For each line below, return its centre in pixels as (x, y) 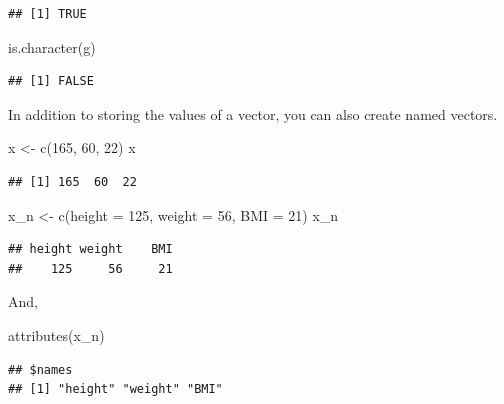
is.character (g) (52, 46)
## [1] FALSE (51, 81)
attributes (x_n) (56, 334)
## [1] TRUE (47, 14)
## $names (40, 369)
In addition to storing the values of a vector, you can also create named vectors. (253, 113)
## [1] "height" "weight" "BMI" (115, 389)
